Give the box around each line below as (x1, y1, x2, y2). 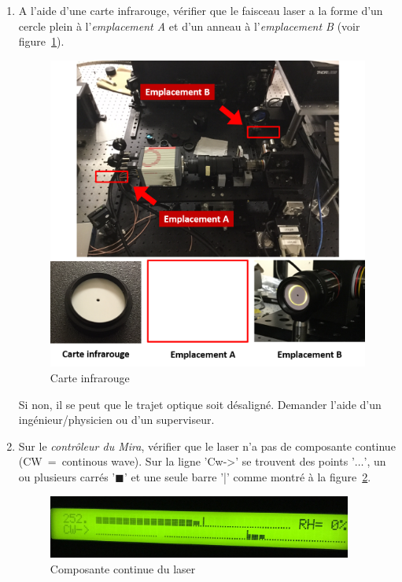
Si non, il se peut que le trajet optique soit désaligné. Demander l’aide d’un (18, 396, 382, 412)
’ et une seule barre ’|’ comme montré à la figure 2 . (124, 468, 371, 484)
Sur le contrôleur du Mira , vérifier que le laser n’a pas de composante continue (18, 437, 396, 454)
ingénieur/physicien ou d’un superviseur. (18, 411, 215, 428)
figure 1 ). (18, 33, 65, 50)
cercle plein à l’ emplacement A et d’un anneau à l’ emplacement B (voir (18, 17, 360, 34)
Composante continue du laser (50, 560, 196, 576)
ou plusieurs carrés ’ (18, 468, 116, 484)
